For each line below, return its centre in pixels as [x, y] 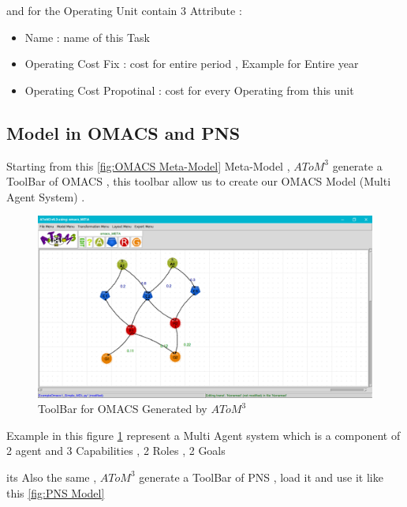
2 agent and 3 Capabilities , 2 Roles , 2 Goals [116, 451]
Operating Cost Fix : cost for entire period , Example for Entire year [192, 64]
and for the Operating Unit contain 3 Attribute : [124, 10]
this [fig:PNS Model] [56, 492]
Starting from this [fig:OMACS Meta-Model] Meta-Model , [148, 165]
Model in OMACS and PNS [123, 132]
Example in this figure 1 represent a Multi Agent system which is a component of [203, 435]
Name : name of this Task [87, 37]
